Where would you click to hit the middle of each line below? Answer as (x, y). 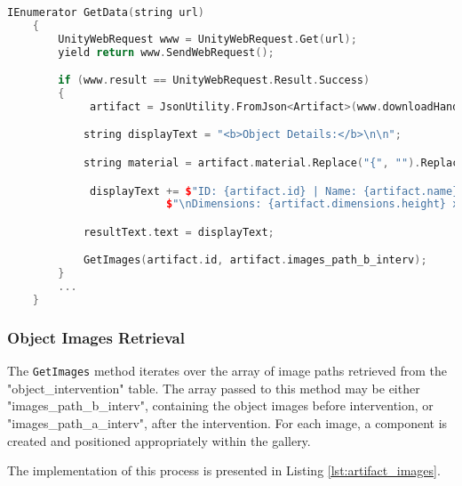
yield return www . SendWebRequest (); (166, 52)
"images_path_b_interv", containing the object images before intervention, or (220, 405)
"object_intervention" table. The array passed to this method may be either (214, 388)
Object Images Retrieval (96, 337)
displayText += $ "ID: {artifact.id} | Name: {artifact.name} (275, 191)
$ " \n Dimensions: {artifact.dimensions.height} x (312, 204)
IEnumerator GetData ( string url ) (106, 12)
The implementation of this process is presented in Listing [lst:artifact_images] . (224, 470)
